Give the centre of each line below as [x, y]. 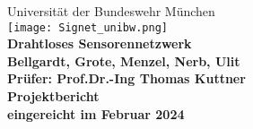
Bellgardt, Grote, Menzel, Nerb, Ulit [124, 60]
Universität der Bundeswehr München [111, 11]
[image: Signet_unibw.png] [87, 27]
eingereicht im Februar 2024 [96, 113]
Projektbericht [53, 96]
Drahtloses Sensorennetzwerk [100, 43]
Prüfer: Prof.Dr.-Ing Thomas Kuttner [126, 78]
